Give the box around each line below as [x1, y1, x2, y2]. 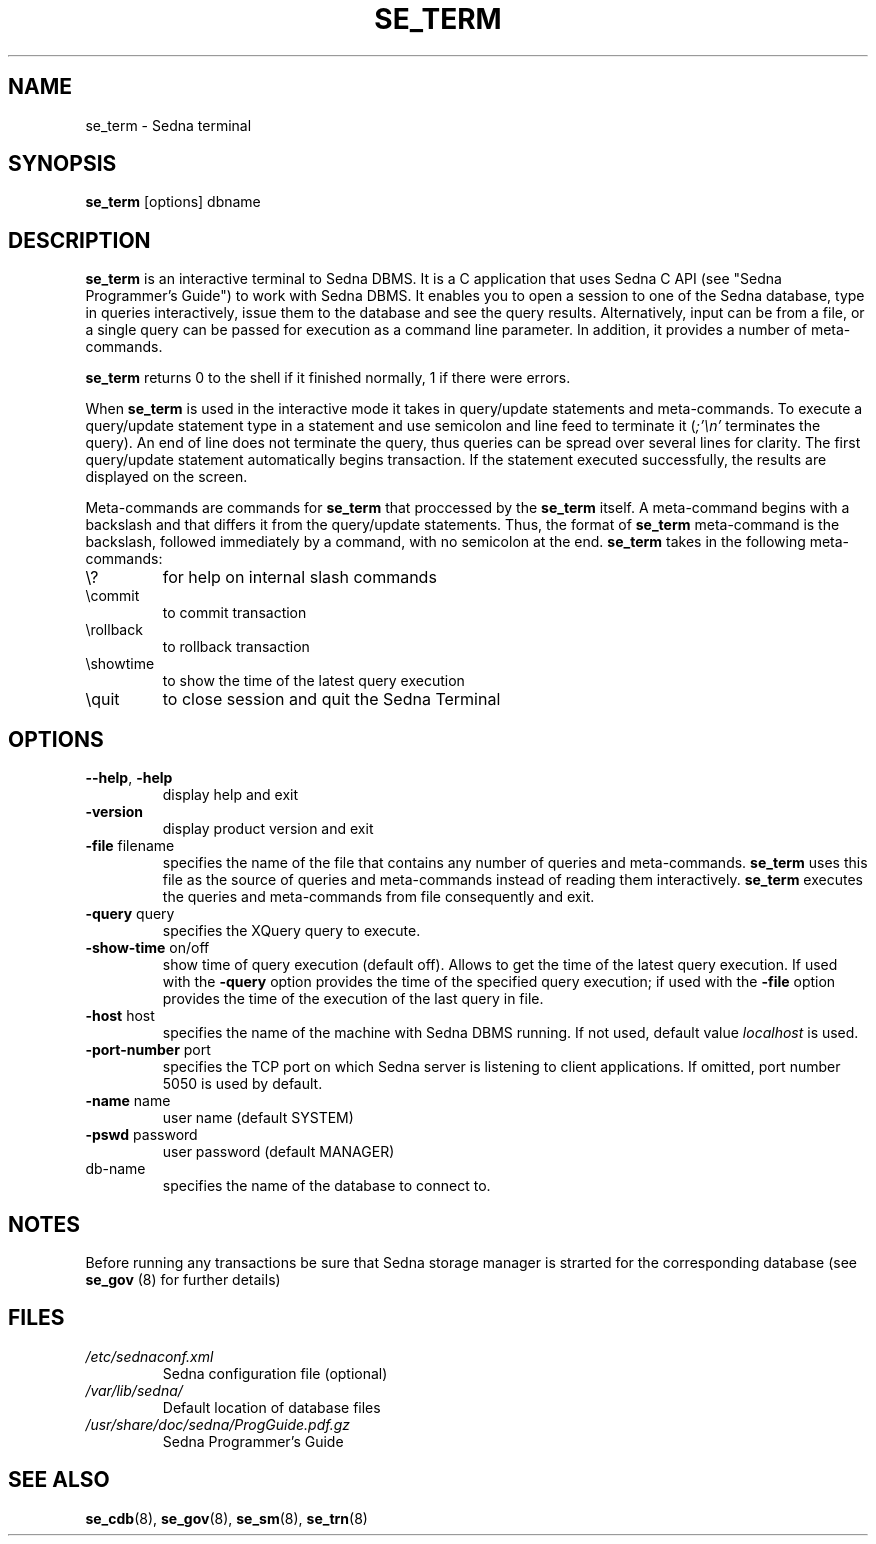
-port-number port [85, 1041, 211, 1059]
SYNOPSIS [8, 151, 117, 177]
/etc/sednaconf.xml [85, 1347, 214, 1365]
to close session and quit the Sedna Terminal [162, 689, 501, 710]
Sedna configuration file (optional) [162, 1364, 388, 1382]
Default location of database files [162, 1398, 381, 1416]
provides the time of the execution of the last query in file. [162, 990, 544, 1008]
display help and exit [162, 786, 299, 804]
